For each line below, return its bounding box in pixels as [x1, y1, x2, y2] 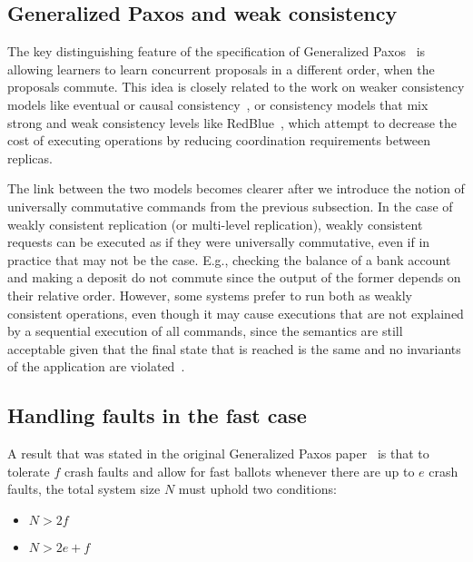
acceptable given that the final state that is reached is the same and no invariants [7, 339, 461, 358]
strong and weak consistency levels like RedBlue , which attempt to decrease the [7, 113, 458, 132]
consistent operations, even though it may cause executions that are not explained [7, 303, 464, 322]
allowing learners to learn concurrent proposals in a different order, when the [7, 59, 435, 78]
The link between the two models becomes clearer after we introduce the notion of [7, 179, 465, 198]
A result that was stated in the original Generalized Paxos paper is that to [7, 444, 429, 463]
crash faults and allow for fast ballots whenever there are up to [64, 461, 415, 480]
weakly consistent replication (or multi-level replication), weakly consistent [7, 214, 423, 233]
